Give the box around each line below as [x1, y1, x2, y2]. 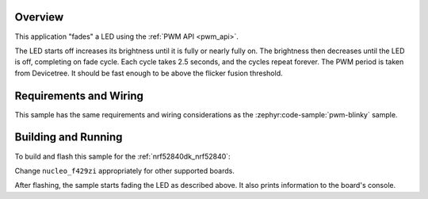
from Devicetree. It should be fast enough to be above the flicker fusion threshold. [14, 68, 283, 78]
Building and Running [14, 131, 123, 144]
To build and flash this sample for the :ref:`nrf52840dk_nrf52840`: [14, 151, 231, 161]
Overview [14, 10, 64, 24]
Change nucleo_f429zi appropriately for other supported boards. [14, 166, 235, 175]
